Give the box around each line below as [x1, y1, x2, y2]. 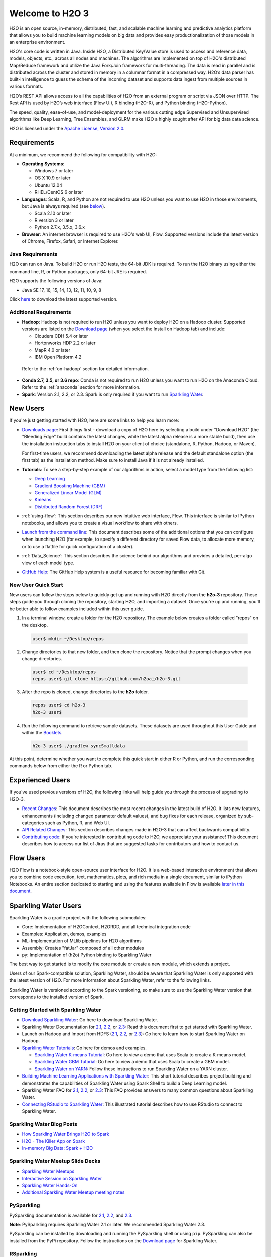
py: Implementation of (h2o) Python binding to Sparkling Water [22, 952, 152, 958]
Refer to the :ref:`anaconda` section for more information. [22, 384, 141, 390]
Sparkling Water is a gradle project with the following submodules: [9, 915, 147, 921]
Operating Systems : [22, 161, 65, 167]
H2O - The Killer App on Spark [22, 1138, 85, 1144]
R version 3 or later [34, 217, 74, 223]
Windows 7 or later [34, 168, 74, 174]
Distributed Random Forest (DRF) [34, 503, 103, 510]
